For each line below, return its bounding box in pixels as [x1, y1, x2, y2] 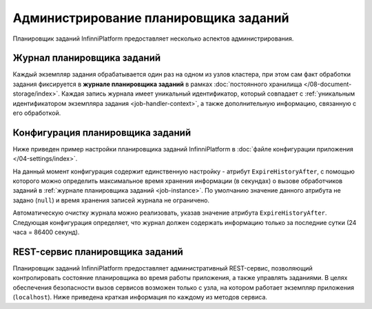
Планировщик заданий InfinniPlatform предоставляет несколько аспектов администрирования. [12, 34, 294, 43]
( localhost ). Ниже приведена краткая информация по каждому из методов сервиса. [12, 293, 268, 301]
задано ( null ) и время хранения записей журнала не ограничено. [12, 196, 210, 204]
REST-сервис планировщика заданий [12, 246, 184, 257]
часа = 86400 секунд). [12, 228, 80, 237]
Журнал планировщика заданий [12, 52, 161, 64]
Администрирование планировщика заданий [12, 10, 289, 25]
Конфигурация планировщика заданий [12, 127, 192, 138]
